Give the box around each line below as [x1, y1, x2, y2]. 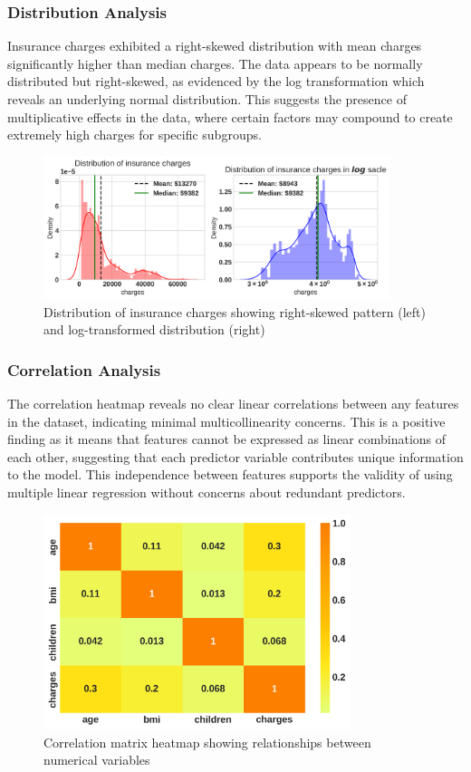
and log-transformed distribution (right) [43, 320, 265, 339]
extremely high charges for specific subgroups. [7, 125, 262, 144]
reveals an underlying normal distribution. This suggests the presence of [7, 90, 407, 108]
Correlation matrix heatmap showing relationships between [43, 732, 371, 751]
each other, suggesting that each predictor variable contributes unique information [7, 447, 464, 466]
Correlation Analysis [7, 358, 161, 381]
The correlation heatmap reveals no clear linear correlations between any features [7, 394, 459, 413]
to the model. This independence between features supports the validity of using [7, 465, 453, 484]
